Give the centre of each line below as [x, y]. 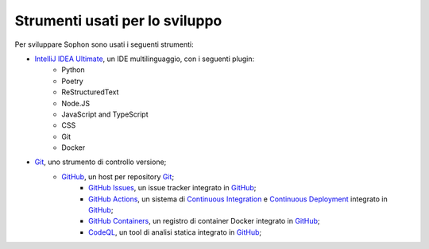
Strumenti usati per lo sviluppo [118, 21]
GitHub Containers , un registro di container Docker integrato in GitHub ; [205, 221]
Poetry [72, 81]
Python [73, 70]
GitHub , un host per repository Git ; [118, 176]
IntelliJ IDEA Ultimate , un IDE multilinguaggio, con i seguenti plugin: [145, 59]
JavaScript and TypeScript [105, 114]
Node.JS [76, 103]
